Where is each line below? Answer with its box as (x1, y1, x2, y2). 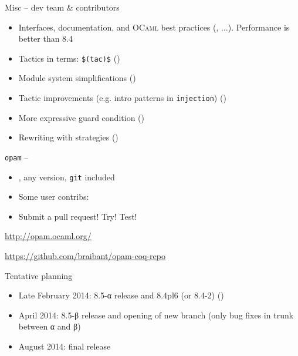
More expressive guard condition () (18, 111, 144, 123)
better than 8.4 (18, 32, 73, 45)
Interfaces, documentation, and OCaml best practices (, (18, 21, 219, 33)
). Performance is (228, 21, 290, 33)
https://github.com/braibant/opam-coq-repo (5, 249, 165, 261)
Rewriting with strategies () (18, 131, 118, 143)
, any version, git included (18, 170, 115, 183)
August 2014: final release (18, 340, 111, 352)
